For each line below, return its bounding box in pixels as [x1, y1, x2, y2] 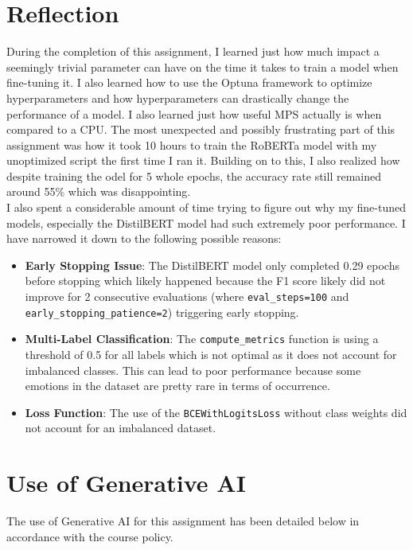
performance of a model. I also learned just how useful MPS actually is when [6, 105, 382, 122]
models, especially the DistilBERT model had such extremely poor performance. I [6, 214, 406, 231]
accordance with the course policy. [6, 528, 173, 544]
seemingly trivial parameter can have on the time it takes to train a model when [6, 58, 399, 75]
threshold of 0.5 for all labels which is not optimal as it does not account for [25, 346, 397, 362]
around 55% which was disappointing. [6, 183, 191, 200]
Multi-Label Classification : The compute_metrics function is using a [25, 330, 379, 347]
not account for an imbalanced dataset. [25, 419, 216, 436]
